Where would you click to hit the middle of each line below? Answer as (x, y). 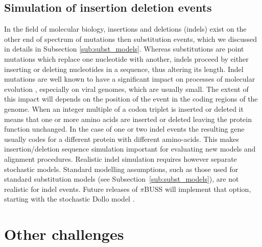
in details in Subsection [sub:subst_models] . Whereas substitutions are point (124, 49)
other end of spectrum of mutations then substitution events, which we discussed (130, 39)
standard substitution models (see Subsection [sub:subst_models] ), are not (122, 179)
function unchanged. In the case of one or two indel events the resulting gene (124, 129)
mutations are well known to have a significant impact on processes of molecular (130, 79)
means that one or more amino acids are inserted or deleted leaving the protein (128, 119)
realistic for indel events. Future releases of (71, 189)
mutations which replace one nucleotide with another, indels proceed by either (126, 58)
